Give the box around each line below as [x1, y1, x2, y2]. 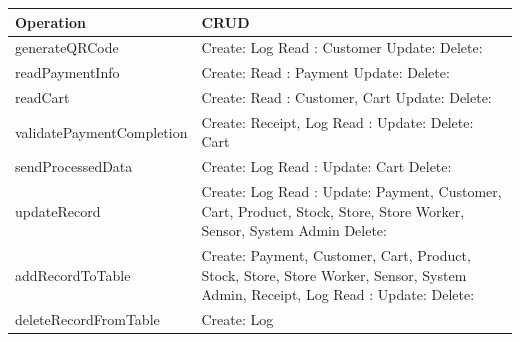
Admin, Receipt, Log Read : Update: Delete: [201, 284, 475, 305]
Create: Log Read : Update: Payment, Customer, [201, 181, 502, 202]
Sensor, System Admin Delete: [201, 220, 387, 241]
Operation [15, 11, 87, 32]
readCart [15, 87, 70, 108]
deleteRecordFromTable [15, 309, 160, 330]
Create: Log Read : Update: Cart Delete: [201, 156, 452, 177]
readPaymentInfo [15, 62, 120, 83]
